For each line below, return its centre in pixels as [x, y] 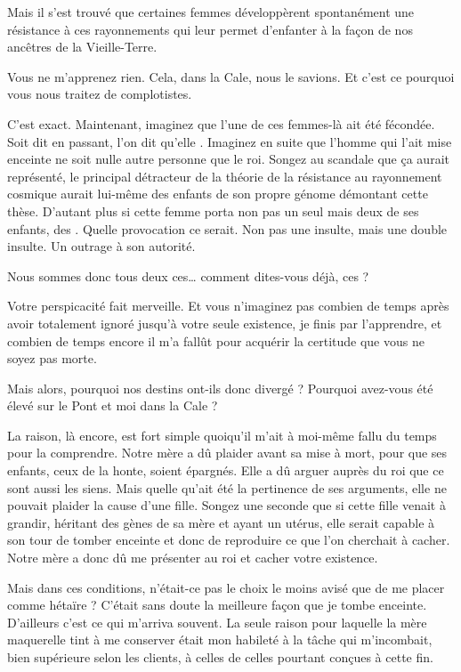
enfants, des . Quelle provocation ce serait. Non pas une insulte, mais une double [227, 228]
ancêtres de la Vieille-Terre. [82, 47]
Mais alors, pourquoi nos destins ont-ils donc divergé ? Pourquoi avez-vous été [220, 388]
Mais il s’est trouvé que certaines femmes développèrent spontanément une [211, 12]
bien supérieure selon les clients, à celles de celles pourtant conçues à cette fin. [220, 657]
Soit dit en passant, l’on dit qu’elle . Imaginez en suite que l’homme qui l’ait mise [230, 141]
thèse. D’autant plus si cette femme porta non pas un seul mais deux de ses [213, 211]
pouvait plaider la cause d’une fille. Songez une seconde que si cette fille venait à [226, 505]
